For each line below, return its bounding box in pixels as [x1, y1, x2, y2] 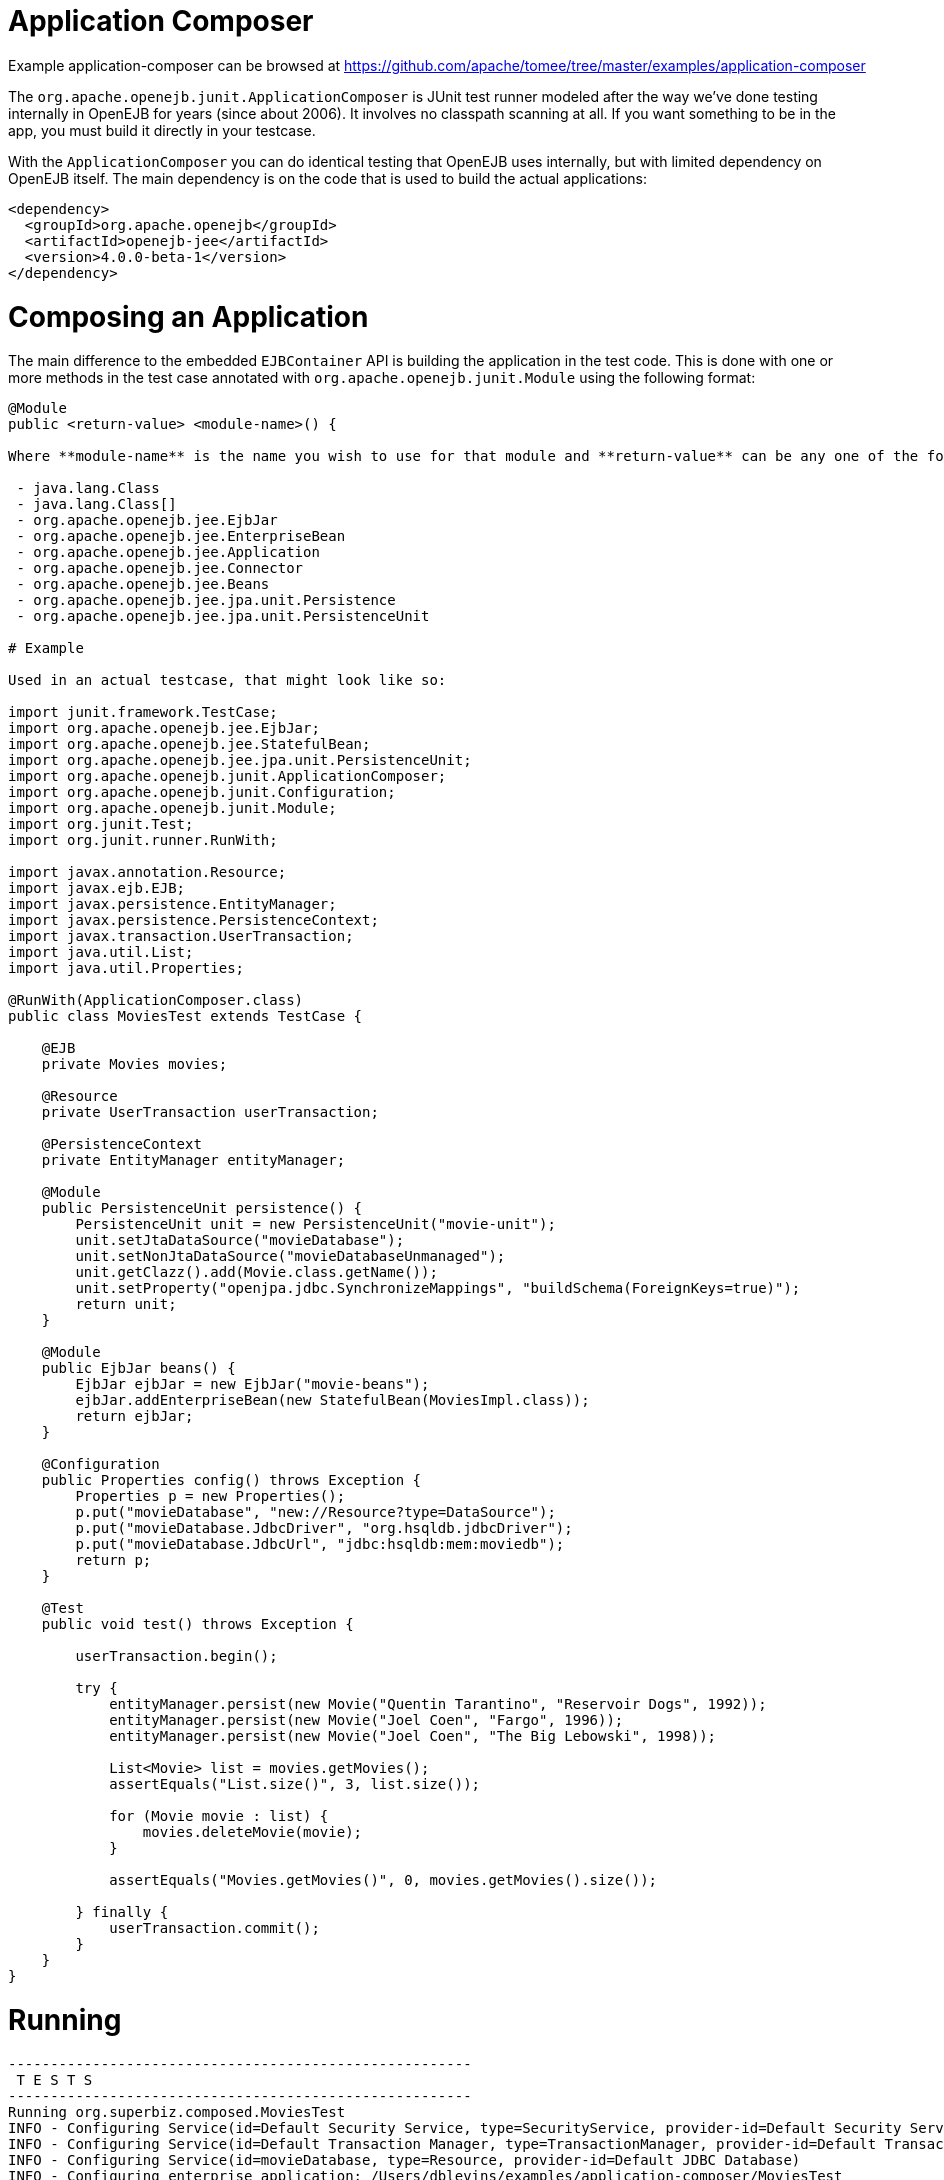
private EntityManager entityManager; [41, 1152, 346, 1169]
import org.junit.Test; [8, 816, 194, 833]
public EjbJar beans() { [41, 1360, 236, 1377]
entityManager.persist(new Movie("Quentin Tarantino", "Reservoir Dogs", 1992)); [109, 1696, 767, 1713]
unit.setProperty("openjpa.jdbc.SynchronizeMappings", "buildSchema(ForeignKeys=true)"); [75, 1280, 801, 1297]
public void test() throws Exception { [41, 1616, 354, 1633]
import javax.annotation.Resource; [8, 864, 287, 881]
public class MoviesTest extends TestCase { [8, 1008, 363, 1025]
